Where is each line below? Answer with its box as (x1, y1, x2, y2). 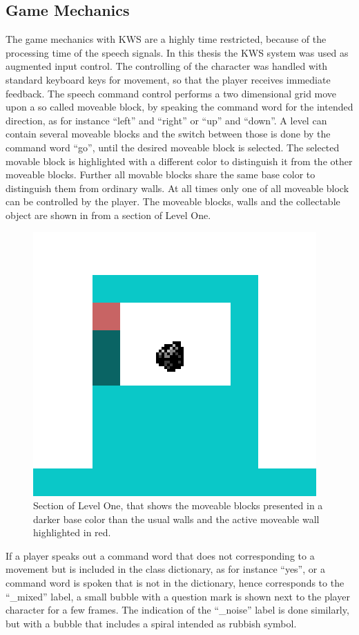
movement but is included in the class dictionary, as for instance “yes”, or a (6, 562, 325, 576)
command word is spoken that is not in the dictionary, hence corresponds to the (6, 576, 345, 590)
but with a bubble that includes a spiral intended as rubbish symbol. (6, 616, 297, 630)
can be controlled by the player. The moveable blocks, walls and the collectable (6, 194, 340, 209)
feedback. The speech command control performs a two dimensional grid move (6, 86, 337, 100)
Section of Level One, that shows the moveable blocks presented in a (33, 498, 323, 513)
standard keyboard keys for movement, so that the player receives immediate (6, 72, 331, 86)
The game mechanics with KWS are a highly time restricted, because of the (6, 32, 327, 46)
